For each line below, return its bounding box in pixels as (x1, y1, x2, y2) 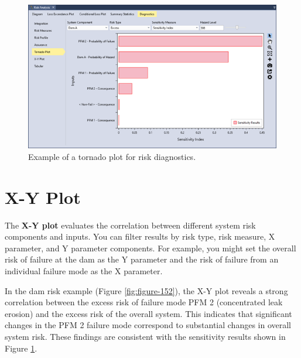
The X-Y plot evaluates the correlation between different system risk (5, 219, 256, 231)
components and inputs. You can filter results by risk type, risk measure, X (5, 230, 275, 243)
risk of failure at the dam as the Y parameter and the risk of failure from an (5, 253, 279, 265)
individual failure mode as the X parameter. (5, 264, 163, 277)
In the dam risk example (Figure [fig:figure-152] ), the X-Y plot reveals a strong (5, 284, 288, 296)
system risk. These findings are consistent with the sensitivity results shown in (5, 330, 286, 342)
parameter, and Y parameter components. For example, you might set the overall (5, 241, 296, 254)
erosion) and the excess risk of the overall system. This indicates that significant (5, 307, 292, 319)
